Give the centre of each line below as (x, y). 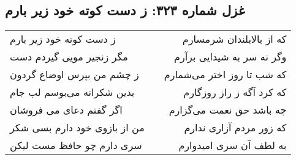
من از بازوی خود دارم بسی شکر (77, 128)
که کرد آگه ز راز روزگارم (235, 92)
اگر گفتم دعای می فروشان (66, 110)
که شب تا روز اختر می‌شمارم (225, 75)
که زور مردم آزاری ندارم (235, 128)
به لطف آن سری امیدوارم (233, 145)
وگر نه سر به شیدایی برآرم (230, 57)
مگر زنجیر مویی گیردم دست (69, 57)
